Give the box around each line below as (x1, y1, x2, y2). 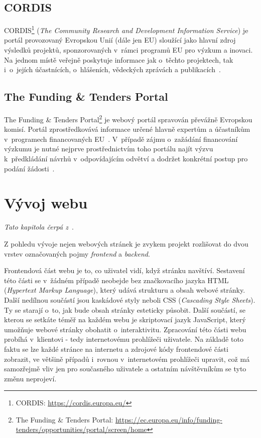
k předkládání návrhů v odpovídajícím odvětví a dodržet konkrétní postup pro (4, 153, 248, 164)
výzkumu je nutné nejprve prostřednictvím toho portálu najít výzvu (4, 143, 213, 154)
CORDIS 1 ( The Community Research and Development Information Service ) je (4, 24, 248, 35)
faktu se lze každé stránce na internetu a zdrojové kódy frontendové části (4, 343, 228, 354)
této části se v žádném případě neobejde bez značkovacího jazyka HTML (4, 275, 229, 285)
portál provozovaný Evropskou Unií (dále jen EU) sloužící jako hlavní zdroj (4, 35, 236, 45)
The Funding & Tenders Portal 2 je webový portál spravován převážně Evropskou (4, 113, 252, 124)
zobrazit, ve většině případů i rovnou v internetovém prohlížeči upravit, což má (4, 353, 250, 364)
